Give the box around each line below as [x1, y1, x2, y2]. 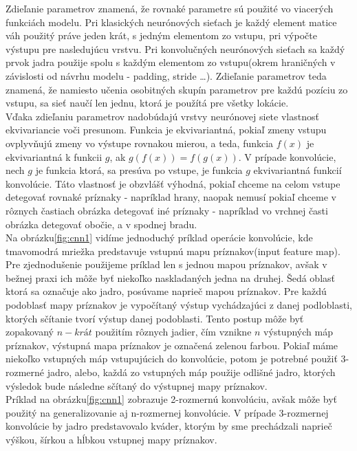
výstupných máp [263, 324, 333, 339]
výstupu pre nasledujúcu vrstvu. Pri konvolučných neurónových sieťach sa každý [6, 41, 345, 56]
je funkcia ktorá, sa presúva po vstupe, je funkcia [35, 163, 243, 177]
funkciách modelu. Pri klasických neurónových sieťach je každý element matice [6, 14, 337, 29]
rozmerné [6, 365, 45, 379]
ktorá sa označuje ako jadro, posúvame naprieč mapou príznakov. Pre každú [6, 284, 327, 298]
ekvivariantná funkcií [253, 163, 342, 177]
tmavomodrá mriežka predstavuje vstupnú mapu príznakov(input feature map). [6, 243, 340, 258]
